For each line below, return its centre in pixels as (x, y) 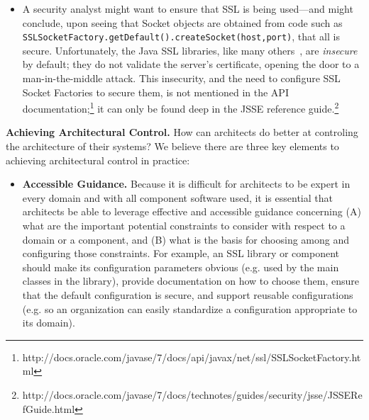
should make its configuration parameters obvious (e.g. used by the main (181, 267)
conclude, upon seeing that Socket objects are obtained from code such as (182, 22)
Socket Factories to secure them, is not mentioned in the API (155, 92)
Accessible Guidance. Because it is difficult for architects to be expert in (186, 184)
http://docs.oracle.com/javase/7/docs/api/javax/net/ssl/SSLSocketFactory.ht (192, 357)
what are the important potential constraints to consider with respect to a (184, 226)
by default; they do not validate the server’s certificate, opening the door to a (191, 64)
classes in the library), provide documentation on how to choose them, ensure (191, 281)
